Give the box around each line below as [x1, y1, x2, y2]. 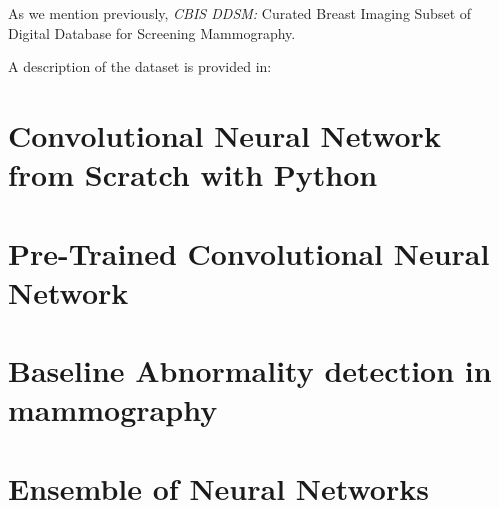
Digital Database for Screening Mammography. [8, 22, 296, 43]
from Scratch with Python [8, 154, 378, 195]
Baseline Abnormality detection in [8, 350, 492, 391]
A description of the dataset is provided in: [8, 56, 272, 77]
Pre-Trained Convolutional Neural [8, 232, 490, 273]
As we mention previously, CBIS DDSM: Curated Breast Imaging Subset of [8, 3, 472, 23]
